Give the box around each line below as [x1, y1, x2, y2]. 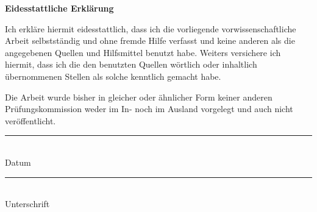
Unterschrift [5, 197, 50, 210]
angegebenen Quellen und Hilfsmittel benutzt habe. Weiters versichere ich [5, 46, 281, 58]
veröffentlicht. [5, 114, 56, 127]
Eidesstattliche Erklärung [5, 2, 114, 14]
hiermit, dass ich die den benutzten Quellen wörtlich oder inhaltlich [5, 58, 257, 71]
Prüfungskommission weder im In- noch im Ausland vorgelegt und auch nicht [5, 102, 293, 115]
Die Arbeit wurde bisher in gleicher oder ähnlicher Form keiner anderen [5, 90, 272, 103]
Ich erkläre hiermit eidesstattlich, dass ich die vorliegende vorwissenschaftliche [5, 22, 296, 35]
